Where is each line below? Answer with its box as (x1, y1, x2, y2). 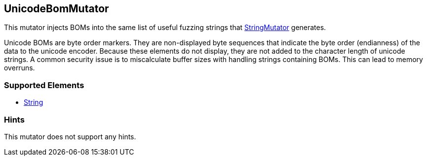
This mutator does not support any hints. (4, 132, 136, 141)
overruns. (4, 64, 35, 72)
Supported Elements (4, 80, 84, 90)
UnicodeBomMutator (4, 2, 109, 15)
